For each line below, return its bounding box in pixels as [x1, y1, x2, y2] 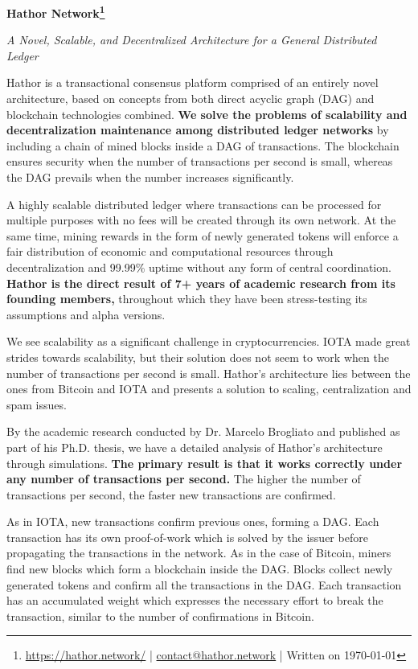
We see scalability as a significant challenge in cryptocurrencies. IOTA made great [6, 333, 411, 350]
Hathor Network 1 [6, 2, 105, 21]
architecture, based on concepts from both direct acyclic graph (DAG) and [6, 90, 375, 107]
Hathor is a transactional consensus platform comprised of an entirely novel [6, 74, 379, 91]
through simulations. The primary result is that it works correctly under [6, 454, 403, 471]
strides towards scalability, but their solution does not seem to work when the [6, 348, 389, 365]
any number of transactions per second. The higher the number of [6, 470, 361, 487]
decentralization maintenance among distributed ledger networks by [6, 121, 389, 138]
